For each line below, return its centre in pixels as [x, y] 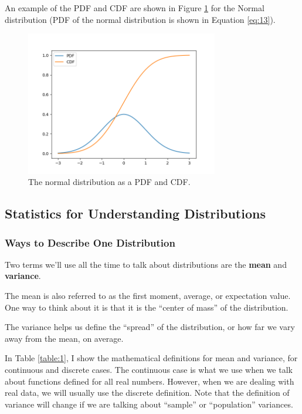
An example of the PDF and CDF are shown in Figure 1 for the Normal [135, 8]
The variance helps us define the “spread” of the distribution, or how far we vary [150, 327]
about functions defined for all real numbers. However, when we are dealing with [150, 381]
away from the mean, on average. [64, 338]
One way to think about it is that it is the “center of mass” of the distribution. [147, 307]
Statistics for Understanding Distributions [135, 213]
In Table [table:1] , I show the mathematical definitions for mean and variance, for [151, 358]
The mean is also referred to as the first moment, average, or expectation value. [148, 296]
